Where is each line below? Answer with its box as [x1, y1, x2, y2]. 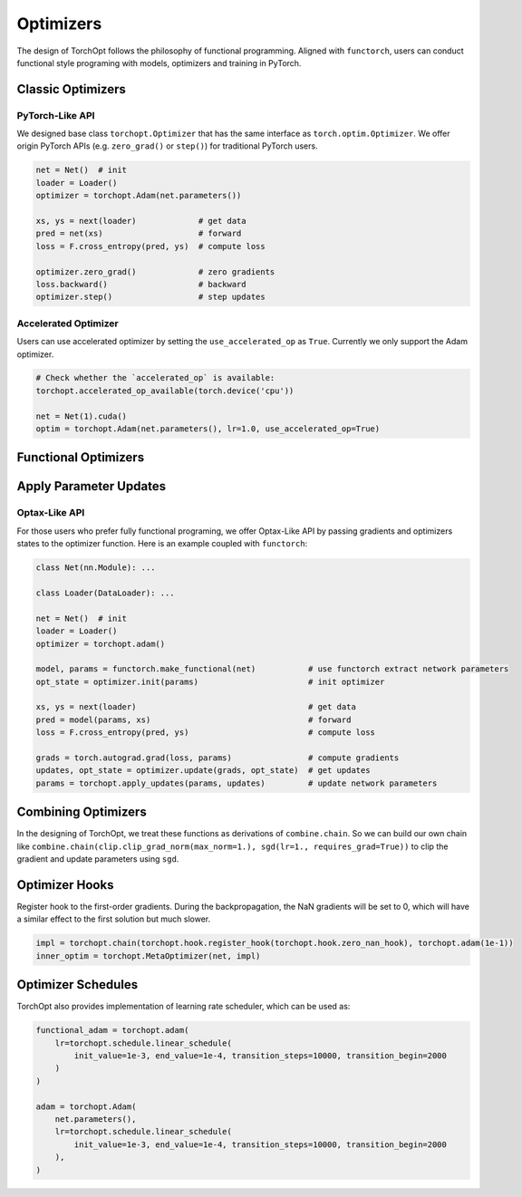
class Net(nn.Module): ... [35, 563, 156, 573]
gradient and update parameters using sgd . [16, 854, 179, 864]
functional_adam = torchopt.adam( [35, 1025, 189, 1036]
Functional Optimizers [16, 449, 145, 466]
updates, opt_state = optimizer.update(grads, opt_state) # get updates [35, 766, 371, 776]
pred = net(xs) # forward [35, 228, 242, 239]
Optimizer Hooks [16, 877, 114, 893]
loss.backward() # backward [35, 279, 246, 289]
